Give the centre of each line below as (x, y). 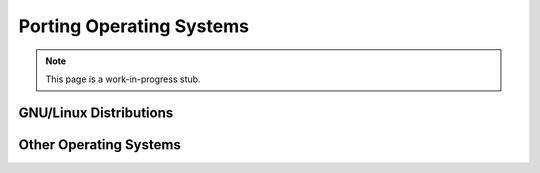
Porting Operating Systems (134, 26)
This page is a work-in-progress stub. (123, 79)
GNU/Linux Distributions (96, 112)
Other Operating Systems (100, 144)
